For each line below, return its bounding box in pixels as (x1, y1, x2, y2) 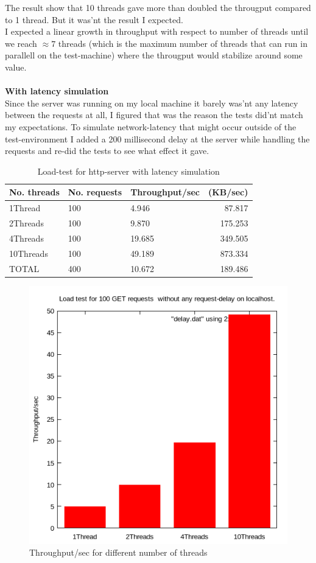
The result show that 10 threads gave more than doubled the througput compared (5, 1, 311, 13)
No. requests (68, 186, 122, 198)
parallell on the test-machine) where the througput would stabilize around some (5, 49, 303, 61)
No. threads (9, 186, 60, 198)
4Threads (9, 231, 44, 244)
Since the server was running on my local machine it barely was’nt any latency (5, 96, 298, 109)
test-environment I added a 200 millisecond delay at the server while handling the (5, 132, 310, 145)
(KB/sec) (208, 186, 248, 198)
